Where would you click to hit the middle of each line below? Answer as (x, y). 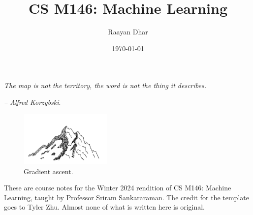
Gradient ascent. (48, 171)
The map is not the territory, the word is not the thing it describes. (105, 85)
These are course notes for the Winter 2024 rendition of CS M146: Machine (118, 188)
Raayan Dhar (128, 32)
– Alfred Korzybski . (32, 102)
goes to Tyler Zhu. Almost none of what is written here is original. (105, 207)
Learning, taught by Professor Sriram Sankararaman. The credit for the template (126, 197)
